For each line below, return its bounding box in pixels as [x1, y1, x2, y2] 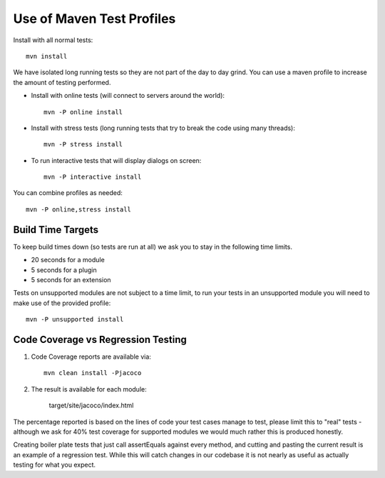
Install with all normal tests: [13, 36, 93, 44]
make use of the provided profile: [13, 299, 111, 307]
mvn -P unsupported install [26, 315, 124, 324]
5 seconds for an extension [31, 275, 111, 284]
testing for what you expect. [13, 461, 96, 469]
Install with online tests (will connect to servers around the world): [31, 91, 225, 100]
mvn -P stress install [43, 140, 123, 149]
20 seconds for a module [31, 256, 105, 264]
